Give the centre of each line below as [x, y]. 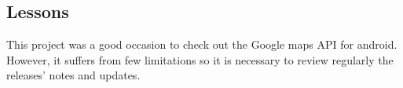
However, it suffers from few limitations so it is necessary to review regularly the [200, 59]
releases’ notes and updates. [73, 75]
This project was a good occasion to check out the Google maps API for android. [202, 44]
